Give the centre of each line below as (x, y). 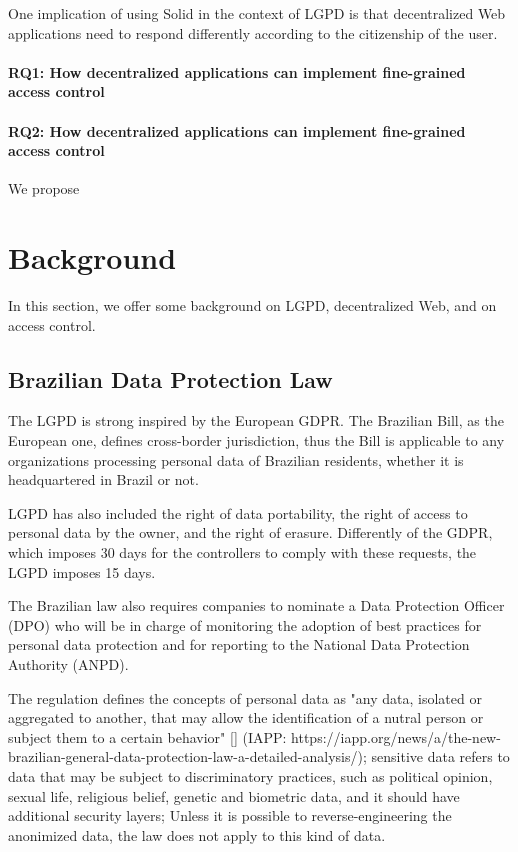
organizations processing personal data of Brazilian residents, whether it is (236, 459)
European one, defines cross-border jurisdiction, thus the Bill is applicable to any (256, 440)
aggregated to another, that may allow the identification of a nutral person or (246, 717)
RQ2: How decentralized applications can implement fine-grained (237, 130)
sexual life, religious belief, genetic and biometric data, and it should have (234, 795)
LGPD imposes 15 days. (82, 571)
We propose (44, 188)
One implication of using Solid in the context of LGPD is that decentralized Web (257, 13)
